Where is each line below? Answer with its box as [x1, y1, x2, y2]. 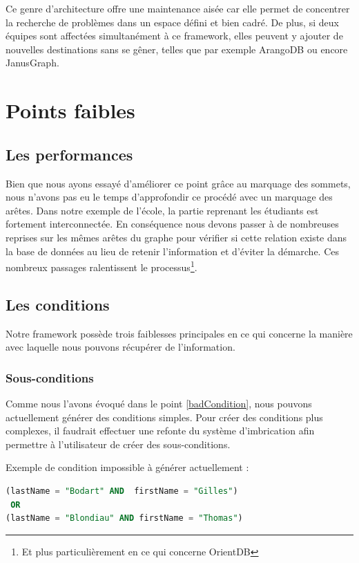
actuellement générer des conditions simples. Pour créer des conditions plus [6, 409, 323, 424]
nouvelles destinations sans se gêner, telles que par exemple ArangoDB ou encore [6, 41, 348, 56]
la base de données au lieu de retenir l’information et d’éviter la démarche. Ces [6, 243, 340, 258]
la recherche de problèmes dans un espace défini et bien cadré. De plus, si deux [6, 15, 339, 29]
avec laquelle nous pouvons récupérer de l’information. [6, 340, 235, 354]
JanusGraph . [6, 55, 59, 70]
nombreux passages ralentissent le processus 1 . [6, 258, 197, 274]
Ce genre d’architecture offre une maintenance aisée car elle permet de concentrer [6, 1, 350, 15]
